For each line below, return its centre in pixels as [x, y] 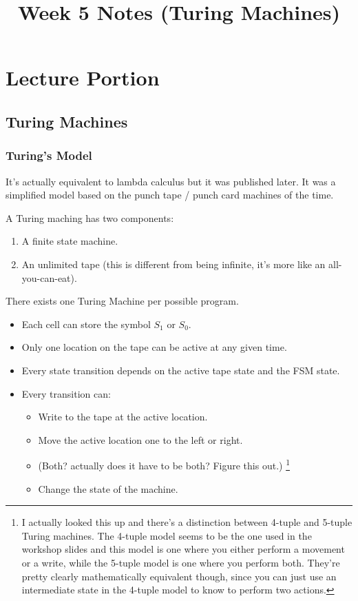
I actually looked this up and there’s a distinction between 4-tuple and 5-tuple [187, 522]
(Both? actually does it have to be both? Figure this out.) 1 [164, 464]
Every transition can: [66, 393]
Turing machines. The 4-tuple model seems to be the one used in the [167, 535]
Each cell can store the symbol [86, 324]
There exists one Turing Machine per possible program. [122, 301]
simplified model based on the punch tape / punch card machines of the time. [170, 195]
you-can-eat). [49, 277]
